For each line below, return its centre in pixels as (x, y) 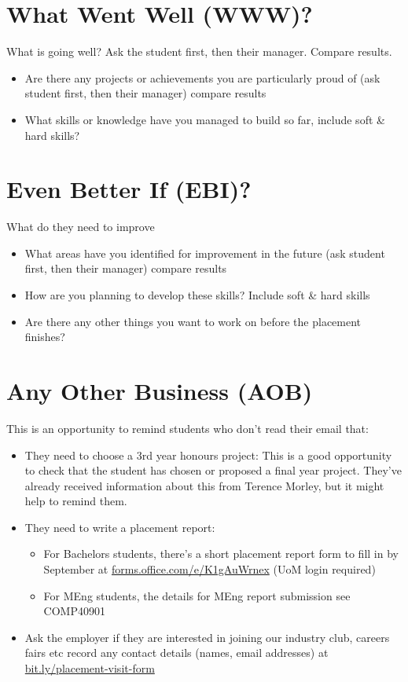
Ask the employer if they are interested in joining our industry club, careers (207, 637)
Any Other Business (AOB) (160, 390)
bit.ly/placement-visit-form (90, 668)
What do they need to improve (81, 227)
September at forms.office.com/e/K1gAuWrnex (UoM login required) (210, 569)
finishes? (45, 337)
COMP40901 (74, 611)
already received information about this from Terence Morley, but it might (204, 485)
